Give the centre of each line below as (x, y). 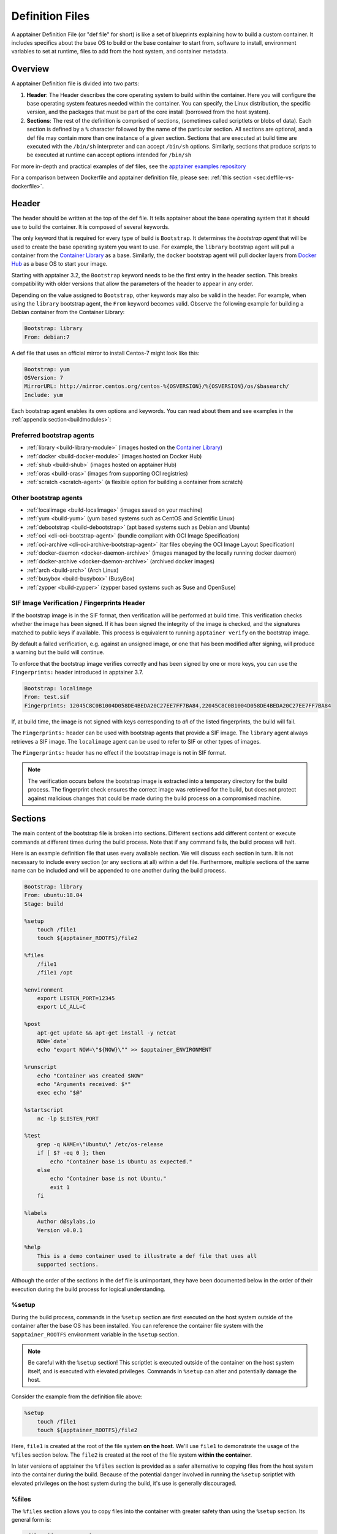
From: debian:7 (47, 337)
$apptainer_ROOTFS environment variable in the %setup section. (95, 1334)
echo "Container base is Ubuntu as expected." (121, 1162)
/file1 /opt (55, 972)
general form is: (31, 1520)
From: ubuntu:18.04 (53, 895)
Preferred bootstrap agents (53, 435)
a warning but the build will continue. (58, 652)
